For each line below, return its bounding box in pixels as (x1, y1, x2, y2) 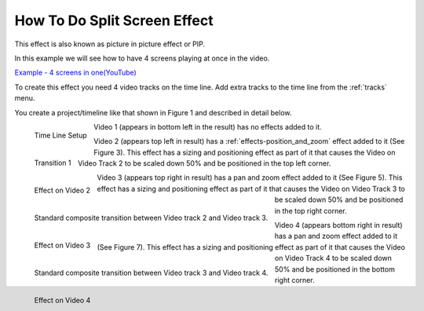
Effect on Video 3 (34, 240, 90, 250)
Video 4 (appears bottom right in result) (274, 221, 404, 230)
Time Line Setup (34, 130, 88, 140)
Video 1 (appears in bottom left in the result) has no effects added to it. (93, 122, 322, 131)
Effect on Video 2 (34, 185, 90, 195)
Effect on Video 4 (34, 295, 91, 305)
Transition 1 (34, 158, 71, 167)
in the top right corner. (274, 206, 347, 215)
